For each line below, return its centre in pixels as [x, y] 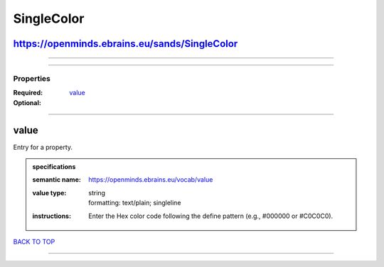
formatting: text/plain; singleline [135, 203]
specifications [54, 167]
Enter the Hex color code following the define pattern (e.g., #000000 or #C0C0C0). [211, 216]
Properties [32, 78]
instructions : [52, 216]
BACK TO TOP [34, 241]
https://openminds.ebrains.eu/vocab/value [151, 180]
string [97, 192]
